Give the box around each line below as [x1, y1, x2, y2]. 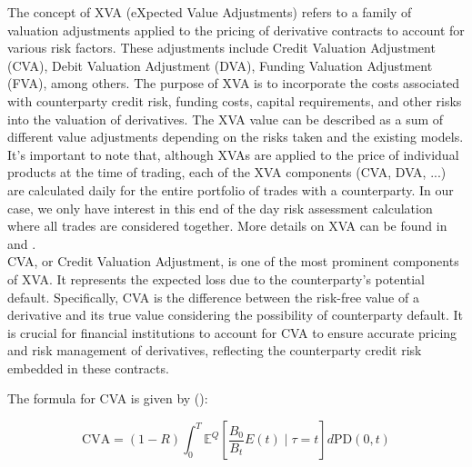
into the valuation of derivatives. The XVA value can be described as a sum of [7, 109, 444, 128]
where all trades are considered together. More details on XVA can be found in [7, 216, 447, 235]
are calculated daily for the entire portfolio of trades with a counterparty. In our [7, 180, 454, 199]
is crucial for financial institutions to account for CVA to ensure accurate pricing [7, 323, 457, 342]
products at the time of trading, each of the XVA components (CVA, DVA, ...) [7, 163, 447, 182]
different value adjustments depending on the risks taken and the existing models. [7, 127, 464, 146]
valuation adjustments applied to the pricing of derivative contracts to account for [7, 20, 465, 39]
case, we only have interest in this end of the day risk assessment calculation [7, 198, 433, 217]
